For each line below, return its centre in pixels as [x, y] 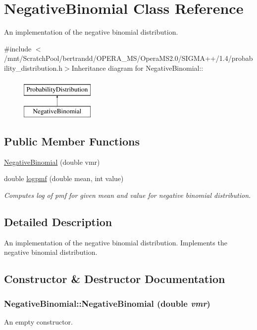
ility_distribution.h [33, 68]
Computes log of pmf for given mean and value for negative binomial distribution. [128, 195]
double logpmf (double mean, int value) [64, 178]
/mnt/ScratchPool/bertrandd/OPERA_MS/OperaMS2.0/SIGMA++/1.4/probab [128, 58]
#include [18, 48]
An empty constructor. [38, 322]
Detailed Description [58, 222]
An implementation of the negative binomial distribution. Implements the [116, 242]
